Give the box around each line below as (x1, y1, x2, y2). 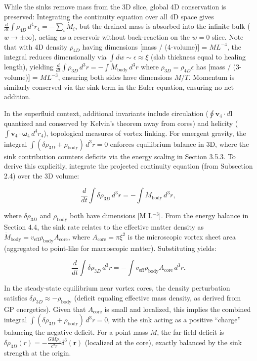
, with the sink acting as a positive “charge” (108, 314, 241, 325)
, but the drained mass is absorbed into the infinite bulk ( (75, 21, 250, 31)
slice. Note (212, 31, 244, 42)
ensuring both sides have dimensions (62, 72, 172, 82)
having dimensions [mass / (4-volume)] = (82, 41, 207, 52)
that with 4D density (4, 41, 68, 52)
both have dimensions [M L (70, 210, 153, 221)
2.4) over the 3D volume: (4, 170, 79, 180)
